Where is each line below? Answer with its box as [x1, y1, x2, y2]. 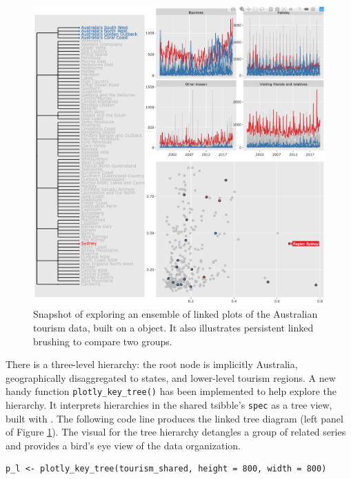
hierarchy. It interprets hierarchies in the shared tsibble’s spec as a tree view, [6, 397, 332, 411]
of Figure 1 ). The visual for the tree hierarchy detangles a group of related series [6, 425, 346, 439]
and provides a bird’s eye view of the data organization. [6, 438, 241, 452]
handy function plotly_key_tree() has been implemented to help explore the [6, 384, 337, 398]
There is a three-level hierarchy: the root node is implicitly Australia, [6, 357, 298, 371]
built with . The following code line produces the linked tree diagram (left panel [6, 411, 343, 425]
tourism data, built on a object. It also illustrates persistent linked [33, 320, 314, 334]
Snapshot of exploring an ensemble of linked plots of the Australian [33, 307, 318, 321]
